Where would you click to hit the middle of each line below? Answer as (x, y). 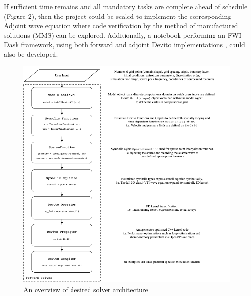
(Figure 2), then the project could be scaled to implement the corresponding (118, 16)
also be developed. (31, 54)
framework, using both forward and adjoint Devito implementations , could (133, 44)
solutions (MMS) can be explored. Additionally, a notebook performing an (115, 35)
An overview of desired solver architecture (86, 289)
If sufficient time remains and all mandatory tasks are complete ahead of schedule (126, 6)
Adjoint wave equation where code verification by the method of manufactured (121, 26)
